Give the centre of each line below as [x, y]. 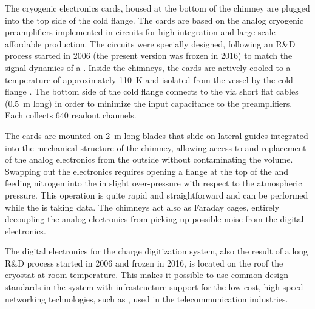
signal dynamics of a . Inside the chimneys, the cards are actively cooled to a [148, 67]
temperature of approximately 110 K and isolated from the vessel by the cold [149, 79]
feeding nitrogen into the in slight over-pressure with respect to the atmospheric [154, 183]
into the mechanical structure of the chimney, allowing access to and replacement [156, 147]
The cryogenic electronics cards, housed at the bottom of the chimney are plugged [157, 8]
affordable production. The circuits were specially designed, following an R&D [150, 43]
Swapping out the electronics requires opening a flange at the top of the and [147, 171]
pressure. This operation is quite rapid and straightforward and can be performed [157, 195]
